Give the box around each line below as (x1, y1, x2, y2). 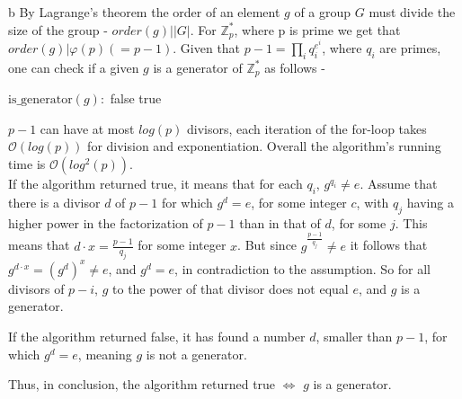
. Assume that (360, 174, 438, 193)
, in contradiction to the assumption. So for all (174, 259, 431, 278)
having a (406, 192, 454, 211)
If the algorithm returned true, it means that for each (8, 174, 303, 193)
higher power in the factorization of (8, 213, 203, 232)
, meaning (77, 344, 132, 363)
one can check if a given (8, 58, 139, 76)
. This (395, 213, 428, 232)
